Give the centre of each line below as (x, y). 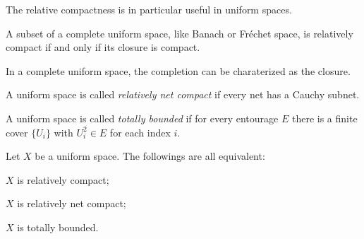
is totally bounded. (58, 227)
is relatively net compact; (72, 203)
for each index (140, 132)
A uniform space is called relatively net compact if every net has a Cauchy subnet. (183, 94)
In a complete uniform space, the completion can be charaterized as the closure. (178, 70)
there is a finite (324, 118)
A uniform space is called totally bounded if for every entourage (142, 118)
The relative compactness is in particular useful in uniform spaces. (149, 9)
